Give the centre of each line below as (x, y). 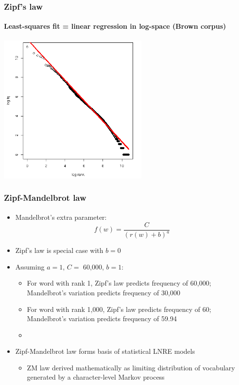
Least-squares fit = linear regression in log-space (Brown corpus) (115, 26)
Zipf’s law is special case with (59, 250)
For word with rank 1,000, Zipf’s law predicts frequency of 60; (119, 309)
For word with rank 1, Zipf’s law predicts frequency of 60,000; (119, 283)
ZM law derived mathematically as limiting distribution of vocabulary (131, 367)
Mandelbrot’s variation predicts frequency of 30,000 (103, 292)
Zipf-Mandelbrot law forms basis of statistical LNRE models (105, 351)
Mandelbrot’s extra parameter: (61, 217)
